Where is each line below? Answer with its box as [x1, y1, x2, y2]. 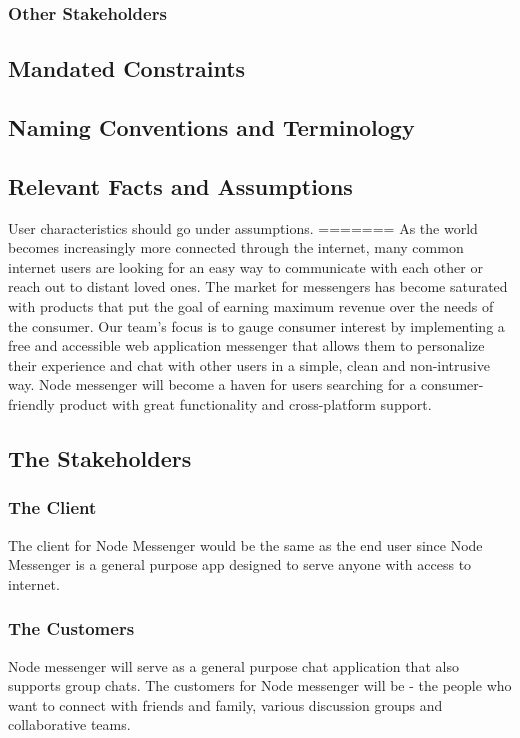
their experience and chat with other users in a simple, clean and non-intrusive [8, 354, 490, 375]
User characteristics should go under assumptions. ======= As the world [8, 217, 478, 238]
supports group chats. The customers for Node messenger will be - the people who [8, 675, 512, 696]
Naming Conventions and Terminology [8, 112, 415, 143]
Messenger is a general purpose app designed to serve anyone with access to [8, 554, 472, 575]
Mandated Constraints [8, 53, 246, 84]
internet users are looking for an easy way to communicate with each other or [8, 256, 483, 277]
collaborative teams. [8, 714, 131, 735]
